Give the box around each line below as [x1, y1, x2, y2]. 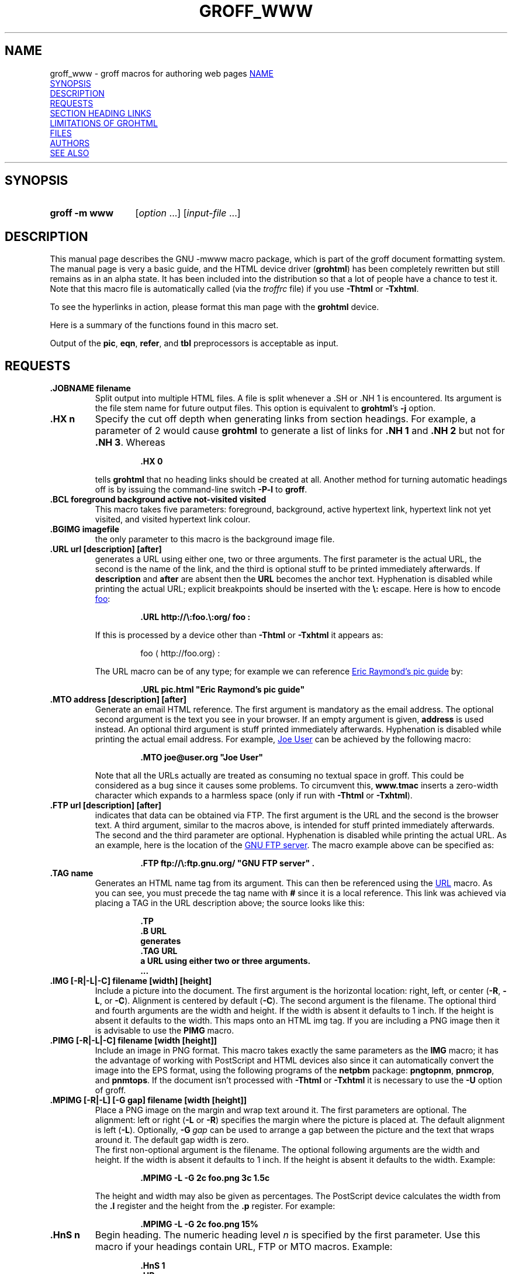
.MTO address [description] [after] [50, 694, 186, 705]
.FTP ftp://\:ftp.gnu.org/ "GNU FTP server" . [140, 858, 315, 869]
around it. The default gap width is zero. [95, 1135, 249, 1145]
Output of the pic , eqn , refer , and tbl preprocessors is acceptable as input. [50, 338, 338, 349]
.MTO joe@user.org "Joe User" [140, 752, 264, 763]
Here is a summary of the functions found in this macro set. [50, 320, 279, 330]
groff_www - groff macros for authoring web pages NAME [50, 68, 274, 78]
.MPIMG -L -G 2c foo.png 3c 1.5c [140, 1173, 270, 1183]
